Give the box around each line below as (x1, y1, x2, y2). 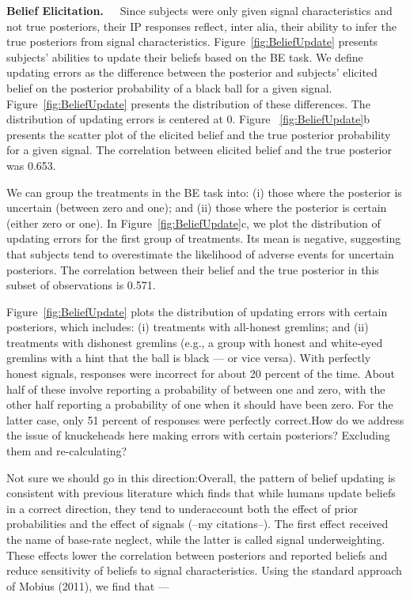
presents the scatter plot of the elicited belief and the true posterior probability (6, 126, 391, 142)
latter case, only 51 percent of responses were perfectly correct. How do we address (6, 411, 404, 428)
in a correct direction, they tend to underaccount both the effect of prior (6, 500, 358, 516)
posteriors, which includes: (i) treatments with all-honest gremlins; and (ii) (6, 319, 369, 335)
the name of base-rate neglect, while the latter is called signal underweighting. (6, 531, 385, 547)
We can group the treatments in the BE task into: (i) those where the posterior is (6, 183, 402, 200)
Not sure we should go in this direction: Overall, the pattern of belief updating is (6, 469, 396, 485)
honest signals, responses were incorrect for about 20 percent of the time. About (6, 365, 396, 382)
